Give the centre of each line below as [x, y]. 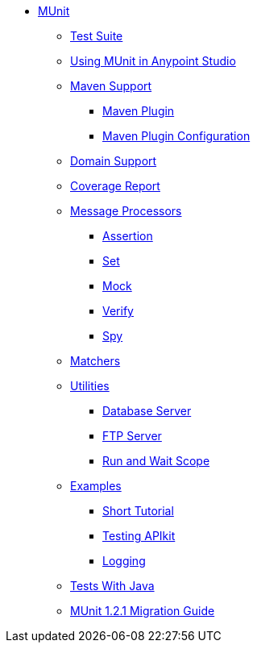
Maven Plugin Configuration [176, 136]
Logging [124, 561]
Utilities [90, 386]
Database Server [147, 411]
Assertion [128, 236]
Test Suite [97, 36]
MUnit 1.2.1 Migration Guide [143, 611]
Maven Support [111, 86]
